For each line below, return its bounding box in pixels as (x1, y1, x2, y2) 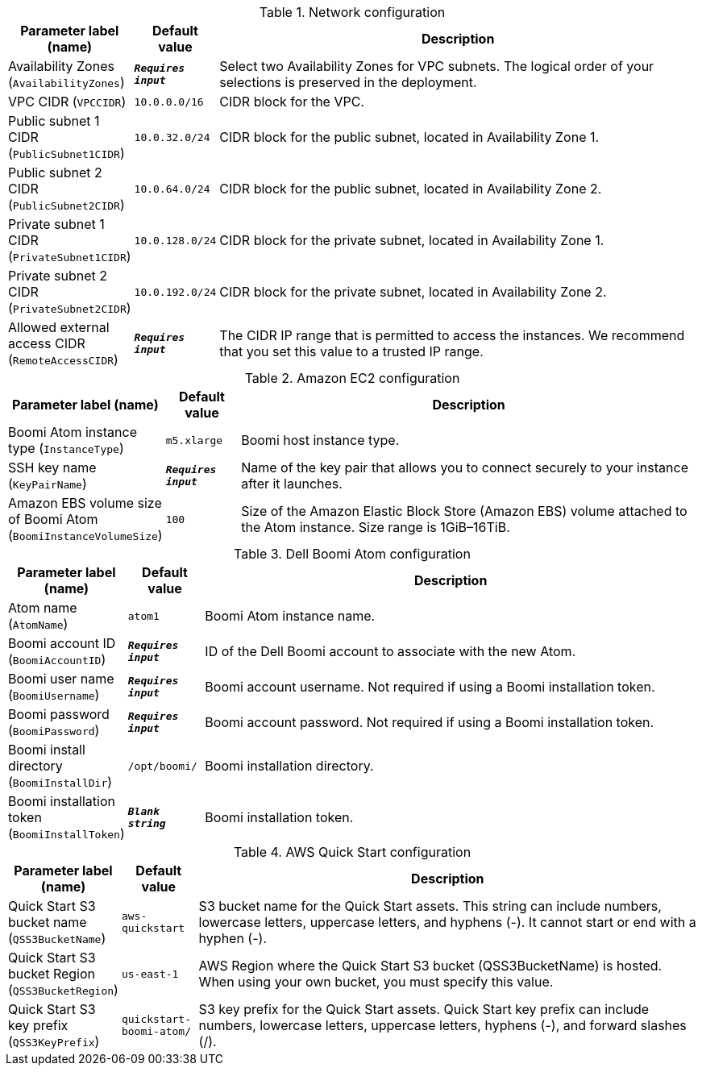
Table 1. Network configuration (259, 4, 446, 20)
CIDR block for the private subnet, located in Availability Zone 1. (219, 232, 604, 248)
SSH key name (8, 459, 97, 476)
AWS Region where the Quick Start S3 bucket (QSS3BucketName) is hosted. (198, 958, 663, 974)
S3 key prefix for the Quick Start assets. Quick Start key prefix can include (198, 1001, 650, 1017)
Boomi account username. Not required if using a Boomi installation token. (205, 679, 655, 695)
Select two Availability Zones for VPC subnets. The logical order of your (219, 58, 654, 74)
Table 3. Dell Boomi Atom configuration (234, 546, 471, 562)
